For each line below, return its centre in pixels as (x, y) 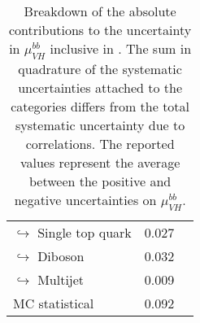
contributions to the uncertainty (100, 30)
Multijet (61, 280)
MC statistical (54, 303)
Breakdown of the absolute (100, 11)
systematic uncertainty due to (100, 125)
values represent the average (100, 163)
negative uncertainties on (85, 200)
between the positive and (100, 181)
